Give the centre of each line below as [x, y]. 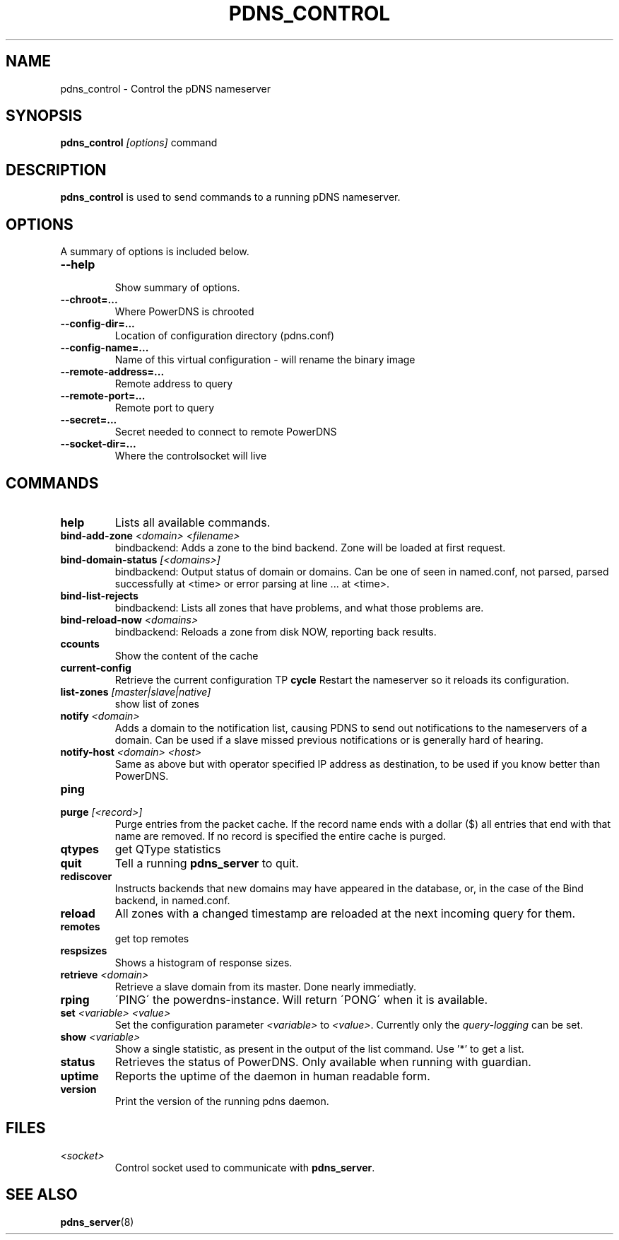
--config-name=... [105, 348]
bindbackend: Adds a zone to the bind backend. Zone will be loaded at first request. [310, 547]
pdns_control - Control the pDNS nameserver [165, 88]
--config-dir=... [98, 324]
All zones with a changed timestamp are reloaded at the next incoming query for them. [345, 913]
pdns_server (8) [97, 1222]
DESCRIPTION [56, 170]
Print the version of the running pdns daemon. [222, 1101]
